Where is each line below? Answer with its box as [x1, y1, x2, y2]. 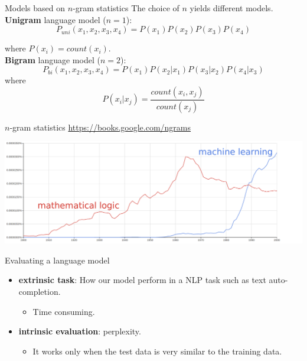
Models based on [5, 2, 66, 14]
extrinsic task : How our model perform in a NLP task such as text [18, 274, 266, 286]
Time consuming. [32, 305, 95, 317]
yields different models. [190, 2, 273, 14]
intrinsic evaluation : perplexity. [18, 325, 141, 337]
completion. [18, 285, 61, 297]
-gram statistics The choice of [73, 2, 179, 14]
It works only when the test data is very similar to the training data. [32, 344, 282, 357]
